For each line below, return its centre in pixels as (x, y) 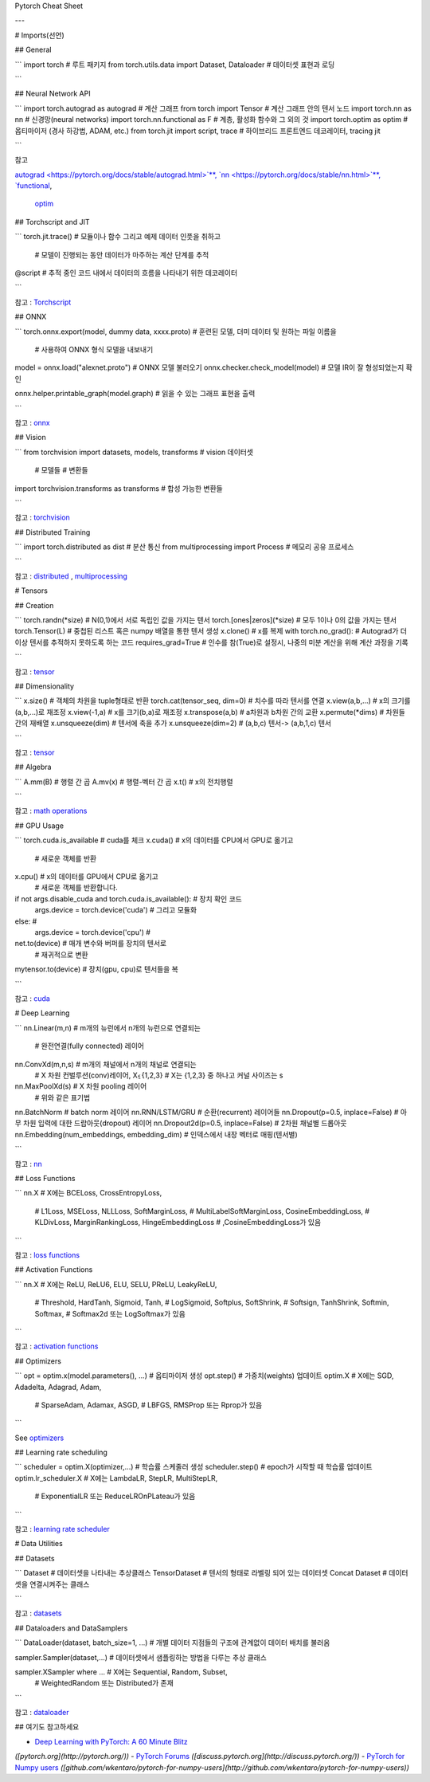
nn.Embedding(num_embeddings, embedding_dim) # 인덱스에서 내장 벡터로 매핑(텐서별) (156, 1134)
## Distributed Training (53, 532)
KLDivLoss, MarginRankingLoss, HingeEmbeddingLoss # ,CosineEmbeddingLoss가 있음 (178, 1223)
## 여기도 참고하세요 (47, 1727)
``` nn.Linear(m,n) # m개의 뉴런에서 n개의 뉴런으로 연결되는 (107, 1027)
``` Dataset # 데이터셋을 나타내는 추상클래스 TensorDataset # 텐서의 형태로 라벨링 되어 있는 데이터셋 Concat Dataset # (201, 1573)
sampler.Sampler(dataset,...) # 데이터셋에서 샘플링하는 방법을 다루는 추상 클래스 (141, 1657)
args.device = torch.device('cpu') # (93, 932)
